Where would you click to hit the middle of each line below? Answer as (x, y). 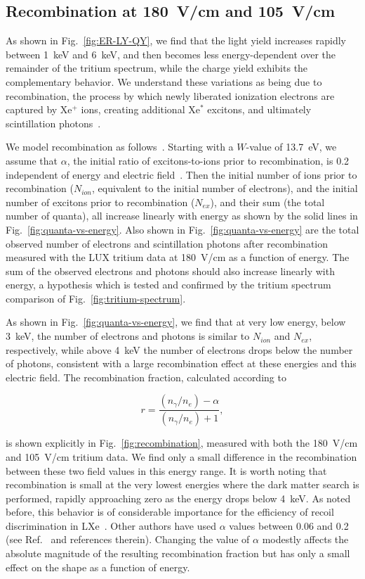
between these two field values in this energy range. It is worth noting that (166, 470)
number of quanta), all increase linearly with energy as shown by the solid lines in (182, 216)
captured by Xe (39, 109)
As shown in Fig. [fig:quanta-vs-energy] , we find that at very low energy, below (176, 322)
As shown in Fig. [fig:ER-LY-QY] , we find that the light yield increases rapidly (176, 40)
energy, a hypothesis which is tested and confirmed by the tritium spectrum (168, 285)
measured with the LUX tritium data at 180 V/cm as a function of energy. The (178, 257)
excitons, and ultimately (259, 109)
